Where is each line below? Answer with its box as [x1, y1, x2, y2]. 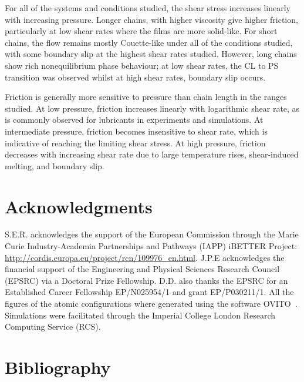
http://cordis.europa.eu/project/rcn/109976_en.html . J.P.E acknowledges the [5, 251, 285, 263]
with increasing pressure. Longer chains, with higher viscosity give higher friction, [5, 13, 298, 25]
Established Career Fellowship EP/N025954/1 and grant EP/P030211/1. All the [5, 286, 294, 298]
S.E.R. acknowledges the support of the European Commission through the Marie [5, 228, 299, 240]
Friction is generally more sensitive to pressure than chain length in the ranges [5, 91, 287, 103]
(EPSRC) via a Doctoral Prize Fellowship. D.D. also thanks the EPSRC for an [5, 274, 288, 286]
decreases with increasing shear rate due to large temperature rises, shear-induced [5, 148, 299, 160]
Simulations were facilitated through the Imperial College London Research [5, 309, 276, 321]
